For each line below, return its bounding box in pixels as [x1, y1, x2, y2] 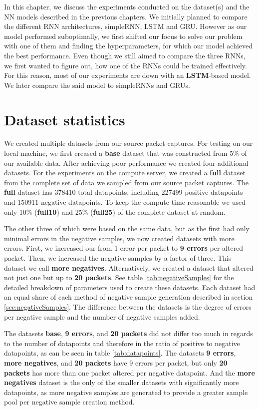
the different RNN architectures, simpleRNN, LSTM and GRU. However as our [4, 21, 247, 31]
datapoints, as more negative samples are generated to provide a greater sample [4, 387, 248, 397]
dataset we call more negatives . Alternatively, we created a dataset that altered [4, 262, 254, 273]
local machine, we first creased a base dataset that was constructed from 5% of [4, 148, 247, 158]
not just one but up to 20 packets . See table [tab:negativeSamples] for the [4, 272, 234, 283]
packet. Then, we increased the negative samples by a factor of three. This [4, 253, 232, 263]
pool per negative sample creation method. [4, 397, 135, 407]
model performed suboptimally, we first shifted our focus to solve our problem [4, 30, 243, 41]
